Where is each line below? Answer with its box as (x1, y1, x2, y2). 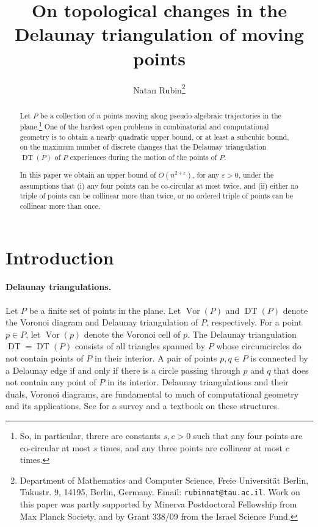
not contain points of (5, 352, 84, 365)
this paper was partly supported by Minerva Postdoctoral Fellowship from (20, 498, 297, 511)
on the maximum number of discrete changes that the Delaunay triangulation (20, 142, 267, 152)
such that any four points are (193, 429, 303, 442)
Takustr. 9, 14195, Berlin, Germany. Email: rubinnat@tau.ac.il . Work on (20, 485, 300, 498)
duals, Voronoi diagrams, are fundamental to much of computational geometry (5, 387, 299, 400)
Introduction (5, 244, 114, 269)
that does (273, 363, 309, 376)
